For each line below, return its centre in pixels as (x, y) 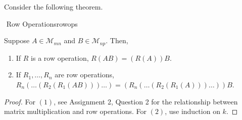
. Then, (117, 40)
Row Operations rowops (42, 23)
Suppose (17, 40)
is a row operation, (60, 57)
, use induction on (192, 111)
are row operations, (84, 75)
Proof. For (20, 101)
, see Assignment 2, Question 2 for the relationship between (146, 101)
